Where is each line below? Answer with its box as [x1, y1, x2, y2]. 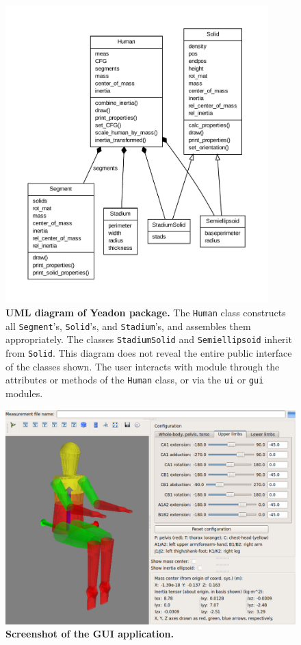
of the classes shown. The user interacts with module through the [5, 359, 280, 373]
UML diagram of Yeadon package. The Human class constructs [5, 305, 286, 320]
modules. [5, 385, 43, 400]
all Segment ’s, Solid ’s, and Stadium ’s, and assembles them [5, 318, 251, 333]
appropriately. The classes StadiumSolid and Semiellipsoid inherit [5, 332, 292, 346]
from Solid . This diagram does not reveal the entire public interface [5, 346, 292, 360]
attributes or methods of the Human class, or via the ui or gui [5, 372, 264, 387]
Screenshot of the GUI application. [5, 627, 174, 641]
